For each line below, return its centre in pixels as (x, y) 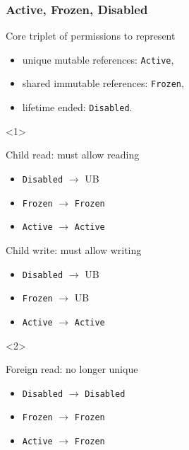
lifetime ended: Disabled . (77, 107)
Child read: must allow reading (73, 155)
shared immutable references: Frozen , (103, 83)
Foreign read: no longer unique (72, 369)
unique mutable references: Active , (98, 59)
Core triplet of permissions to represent (91, 36)
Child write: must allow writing (74, 249)
